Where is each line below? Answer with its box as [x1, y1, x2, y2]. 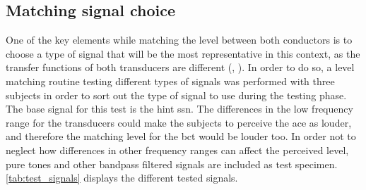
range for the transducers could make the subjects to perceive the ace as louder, [6, 115, 352, 129]
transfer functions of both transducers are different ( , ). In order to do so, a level [6, 60, 355, 75]
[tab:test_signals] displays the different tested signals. [6, 170, 238, 185]
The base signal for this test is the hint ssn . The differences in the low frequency [6, 101, 353, 116]
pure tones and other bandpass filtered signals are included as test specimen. [6, 156, 338, 171]
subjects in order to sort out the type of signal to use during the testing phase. [6, 87, 347, 102]
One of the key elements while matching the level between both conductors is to [6, 32, 353, 47]
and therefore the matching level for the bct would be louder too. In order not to [6, 129, 356, 144]
